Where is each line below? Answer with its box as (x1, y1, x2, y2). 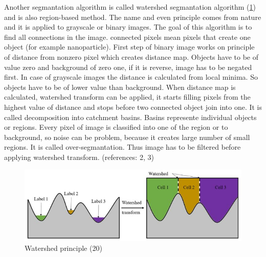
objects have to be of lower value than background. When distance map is (4, 81, 236, 92)
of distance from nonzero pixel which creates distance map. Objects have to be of (4, 51, 258, 62)
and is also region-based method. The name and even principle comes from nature (4, 11, 261, 22)
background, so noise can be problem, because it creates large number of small (4, 131, 250, 142)
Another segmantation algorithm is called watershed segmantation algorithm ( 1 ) (4, 2, 256, 12)
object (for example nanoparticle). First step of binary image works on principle (4, 41, 255, 52)
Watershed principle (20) (25, 243, 102, 253)
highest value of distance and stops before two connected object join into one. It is (4, 101, 262, 112)
